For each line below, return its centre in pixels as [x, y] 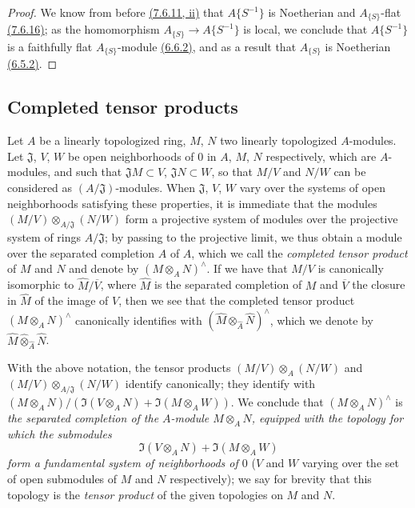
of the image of [72, 300]
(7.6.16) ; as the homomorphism [84, 29]
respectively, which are [321, 156]
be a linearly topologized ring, [113, 140]
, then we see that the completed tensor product [237, 300]
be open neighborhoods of [131, 156]
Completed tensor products [123, 107]
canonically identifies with [139, 320]
